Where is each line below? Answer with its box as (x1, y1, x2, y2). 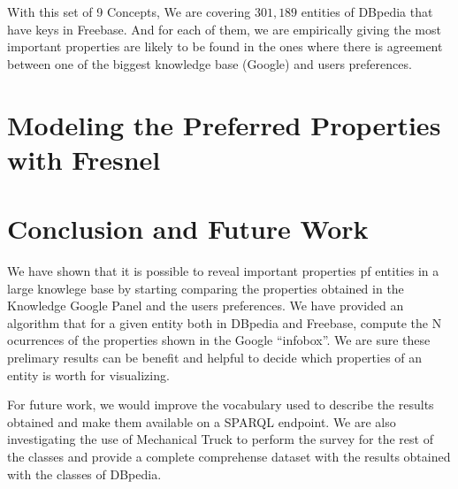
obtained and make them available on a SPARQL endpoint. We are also (7, 412, 396, 431)
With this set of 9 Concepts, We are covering (7, 3, 251, 20)
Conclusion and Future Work (7, 210, 369, 247)
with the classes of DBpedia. (7, 464, 162, 483)
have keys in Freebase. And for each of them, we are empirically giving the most (7, 19, 441, 38)
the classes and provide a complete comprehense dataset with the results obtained (7, 447, 451, 465)
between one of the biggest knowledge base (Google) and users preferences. (7, 54, 412, 73)
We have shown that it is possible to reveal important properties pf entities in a (7, 262, 439, 280)
